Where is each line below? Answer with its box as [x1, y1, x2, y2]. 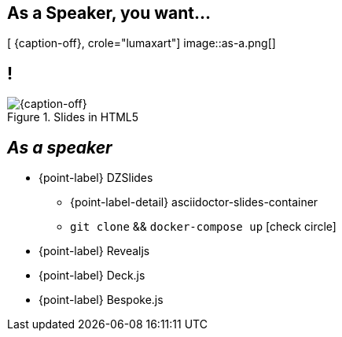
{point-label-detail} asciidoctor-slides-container [70, 195, 318, 209]
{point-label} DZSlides [39, 171, 153, 185]
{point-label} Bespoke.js [39, 293, 164, 307]
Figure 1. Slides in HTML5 [7, 110, 139, 124]
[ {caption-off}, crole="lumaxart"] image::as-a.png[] [7, 36, 276, 50]
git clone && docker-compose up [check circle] [70, 220, 336, 234]
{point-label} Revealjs [39, 244, 150, 258]
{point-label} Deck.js [39, 268, 145, 283]
